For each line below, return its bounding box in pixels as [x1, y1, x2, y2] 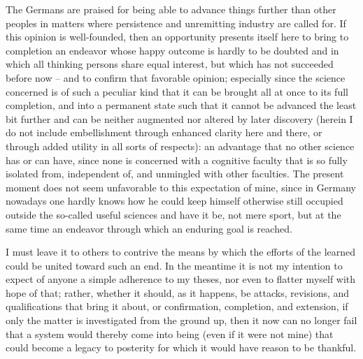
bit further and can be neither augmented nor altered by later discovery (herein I [6, 111, 353, 126]
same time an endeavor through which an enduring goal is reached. [6, 221, 292, 235]
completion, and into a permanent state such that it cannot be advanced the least [6, 98, 357, 112]
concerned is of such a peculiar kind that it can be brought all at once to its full [6, 84, 348, 98]
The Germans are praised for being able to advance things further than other [6, 2, 336, 16]
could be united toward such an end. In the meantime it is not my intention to [6, 258, 343, 272]
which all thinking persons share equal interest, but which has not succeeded [6, 57, 334, 71]
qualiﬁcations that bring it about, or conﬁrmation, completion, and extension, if [6, 299, 348, 314]
